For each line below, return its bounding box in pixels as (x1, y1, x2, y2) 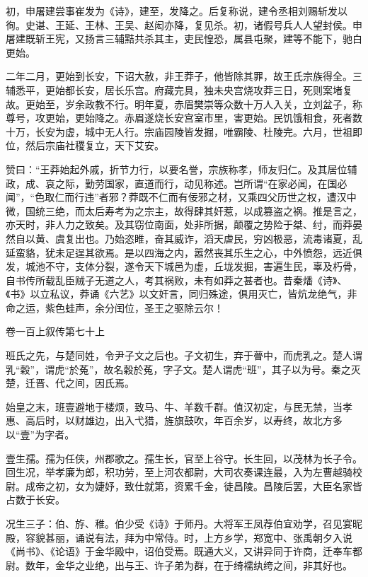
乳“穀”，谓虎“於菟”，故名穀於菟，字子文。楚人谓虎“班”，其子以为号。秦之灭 (6, 361, 361, 376)
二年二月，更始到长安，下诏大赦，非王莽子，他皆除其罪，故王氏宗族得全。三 (6, 69, 362, 83)
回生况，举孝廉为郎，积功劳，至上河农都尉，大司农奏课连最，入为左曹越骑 (6, 465, 352, 479)
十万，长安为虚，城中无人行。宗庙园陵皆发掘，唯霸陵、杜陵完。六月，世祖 (6, 124, 352, 139)
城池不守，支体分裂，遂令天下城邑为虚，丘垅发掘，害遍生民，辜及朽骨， (25, 259, 362, 274)
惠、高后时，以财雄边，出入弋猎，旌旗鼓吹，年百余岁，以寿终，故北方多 (6, 413, 343, 428)
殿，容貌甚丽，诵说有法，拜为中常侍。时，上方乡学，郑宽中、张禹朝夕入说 (6, 530, 352, 544)
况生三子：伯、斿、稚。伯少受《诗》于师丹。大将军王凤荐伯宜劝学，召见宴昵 (6, 516, 362, 530)
